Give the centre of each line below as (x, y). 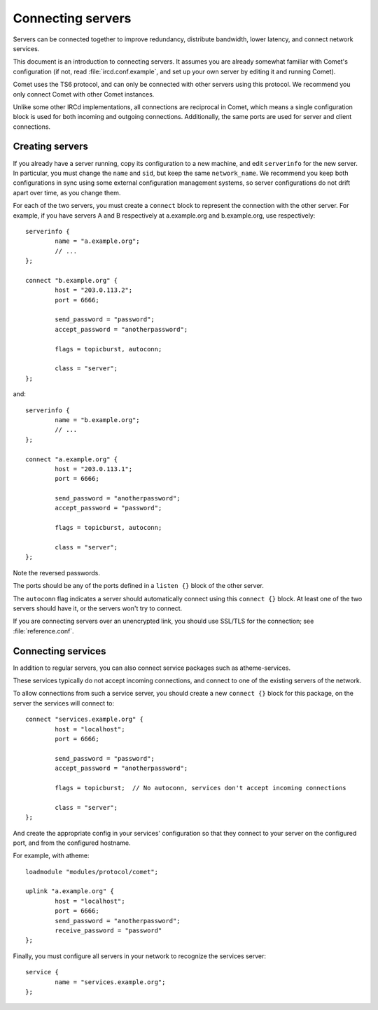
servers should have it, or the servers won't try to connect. (98, 608)
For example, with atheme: (51, 856)
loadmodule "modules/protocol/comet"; (92, 872)
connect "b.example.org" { (72, 280)
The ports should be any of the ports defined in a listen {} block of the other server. (138, 586)
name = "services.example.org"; (110, 982)
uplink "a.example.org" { (70, 891)
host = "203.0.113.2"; (94, 290)
